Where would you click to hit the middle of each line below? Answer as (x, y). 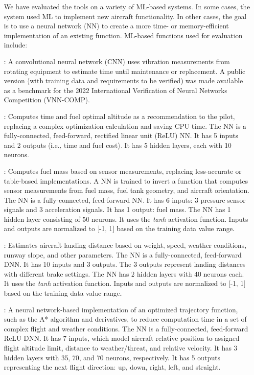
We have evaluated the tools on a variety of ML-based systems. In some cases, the (127, 6)
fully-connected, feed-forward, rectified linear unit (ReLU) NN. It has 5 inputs (121, 135)
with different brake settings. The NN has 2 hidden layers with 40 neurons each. (124, 273)
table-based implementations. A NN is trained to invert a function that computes (126, 180)
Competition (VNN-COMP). (47, 100)
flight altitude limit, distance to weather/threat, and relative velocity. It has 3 (121, 348)
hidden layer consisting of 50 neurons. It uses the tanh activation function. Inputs (126, 219)
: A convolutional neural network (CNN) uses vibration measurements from (117, 61)
